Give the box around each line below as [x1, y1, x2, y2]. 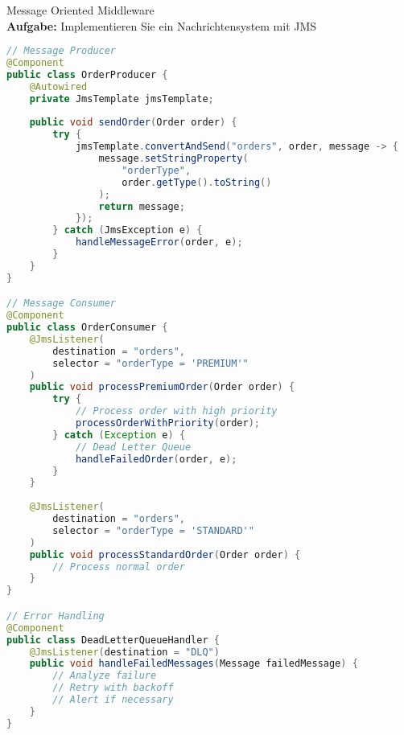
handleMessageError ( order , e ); [75, 236, 243, 248]
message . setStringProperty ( [98, 153, 249, 165]
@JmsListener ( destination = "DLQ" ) [29, 646, 220, 658]
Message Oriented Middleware [6, 2, 155, 18]
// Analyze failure [52, 670, 157, 682]
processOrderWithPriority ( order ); [75, 417, 261, 429]
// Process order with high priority [75, 405, 278, 417]
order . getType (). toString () [122, 176, 272, 188]
